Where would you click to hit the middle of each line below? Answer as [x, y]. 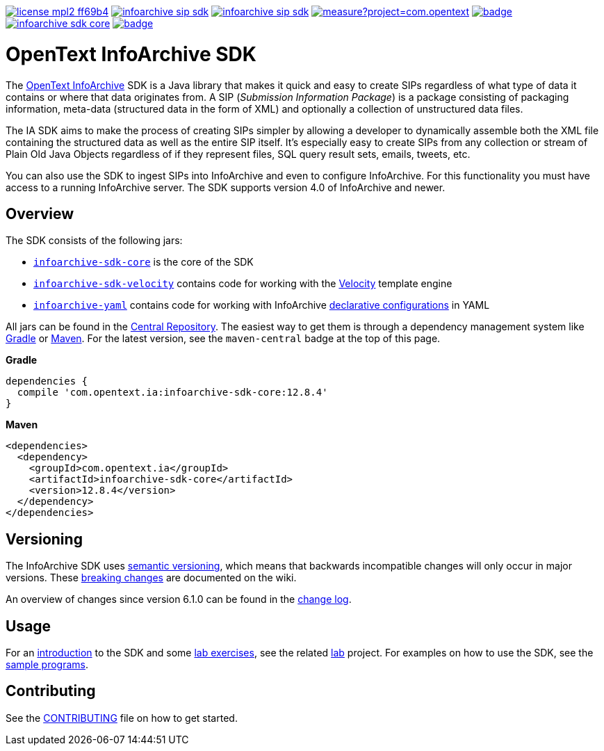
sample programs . [47, 665]
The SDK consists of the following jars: [94, 241]
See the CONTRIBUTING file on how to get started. [122, 718]
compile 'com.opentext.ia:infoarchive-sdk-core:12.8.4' [172, 393]
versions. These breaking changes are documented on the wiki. [151, 578]
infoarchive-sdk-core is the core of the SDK [144, 262]
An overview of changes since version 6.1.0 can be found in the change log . [179, 599]
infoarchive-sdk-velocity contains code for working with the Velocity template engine [243, 284]
